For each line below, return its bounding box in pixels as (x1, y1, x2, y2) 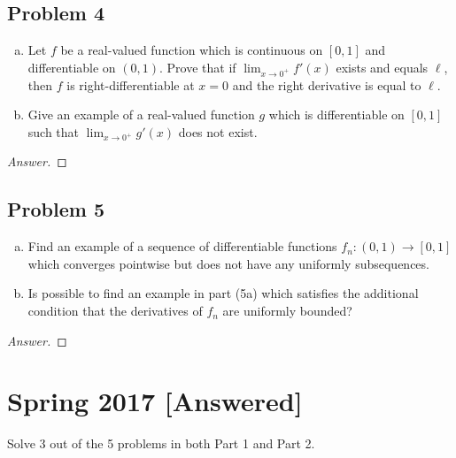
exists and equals (336, 57, 429, 76)
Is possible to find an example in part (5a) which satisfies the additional (27, 284, 419, 302)
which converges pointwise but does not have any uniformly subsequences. (27, 254, 429, 272)
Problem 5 (7, 195, 104, 223)
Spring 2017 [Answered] (7, 383, 303, 419)
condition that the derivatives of (27, 302, 203, 320)
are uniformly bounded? (222, 302, 352, 320)
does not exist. (178, 122, 258, 141)
